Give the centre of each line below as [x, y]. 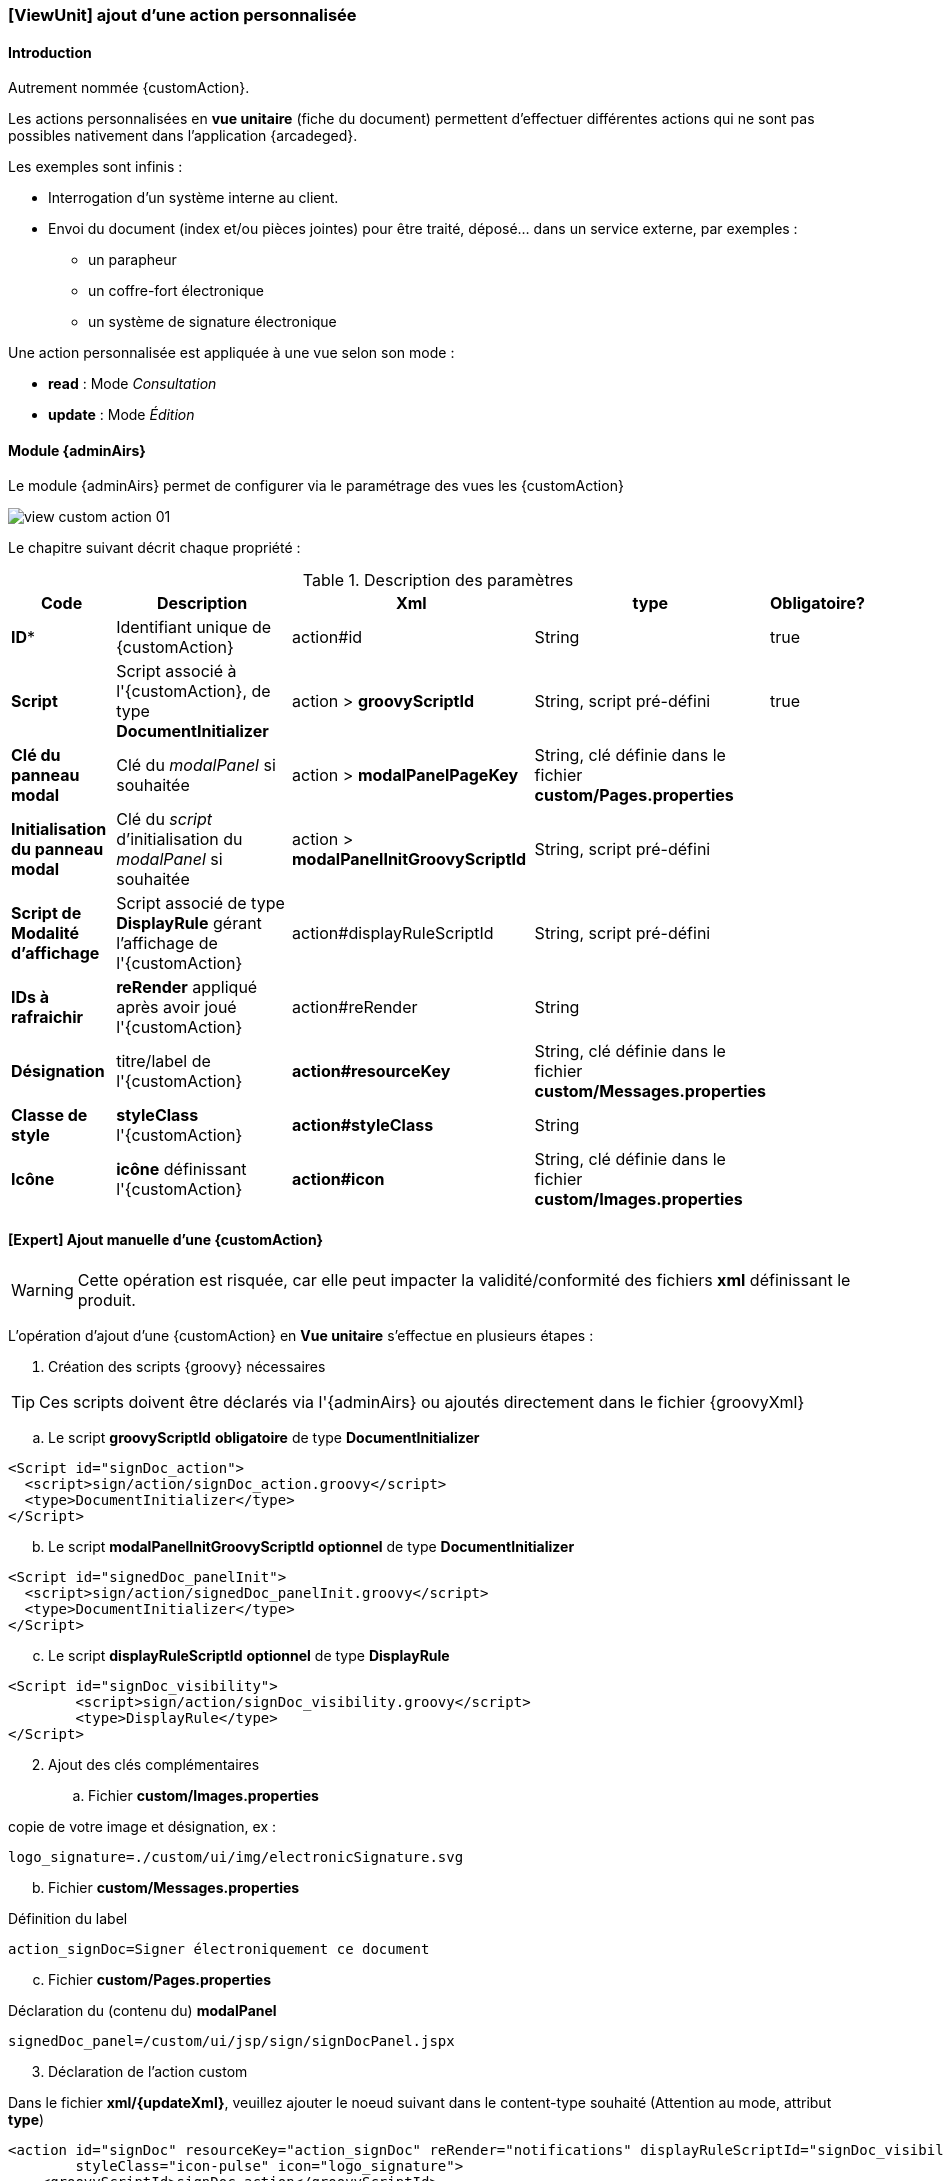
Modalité [45, 933]
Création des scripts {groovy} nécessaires [187, 1366]
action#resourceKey [371, 1071]
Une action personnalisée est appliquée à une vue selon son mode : [231, 353]
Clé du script [164, 819]
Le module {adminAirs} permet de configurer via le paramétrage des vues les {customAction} [316, 486]
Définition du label [68, 1918]
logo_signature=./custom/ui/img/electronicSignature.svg [236, 1856]
